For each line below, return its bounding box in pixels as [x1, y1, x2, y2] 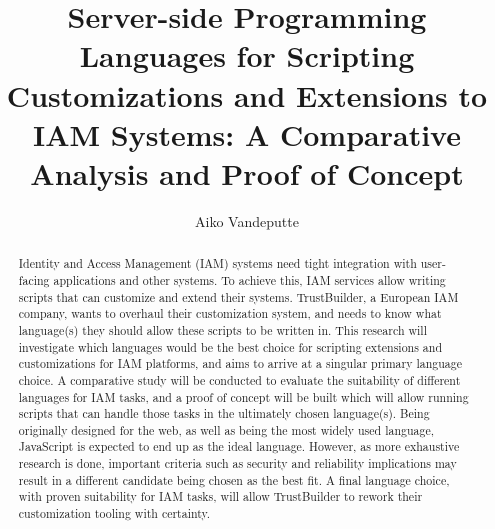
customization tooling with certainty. [18, 505, 211, 522]
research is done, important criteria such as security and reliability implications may [18, 455, 457, 472]
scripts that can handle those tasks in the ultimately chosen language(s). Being [18, 405, 430, 422]
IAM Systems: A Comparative [33, 113, 461, 154]
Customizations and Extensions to [6, 74, 488, 115]
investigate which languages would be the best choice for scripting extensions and [18, 338, 443, 355]
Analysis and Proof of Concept [30, 152, 464, 193]
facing [18, 271, 50, 288]
